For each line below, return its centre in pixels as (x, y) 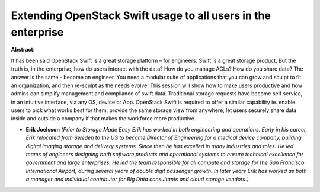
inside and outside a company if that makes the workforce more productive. (103, 119)
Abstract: (23, 50)
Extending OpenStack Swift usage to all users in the (141, 15)
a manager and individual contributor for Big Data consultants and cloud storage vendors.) (137, 179)
